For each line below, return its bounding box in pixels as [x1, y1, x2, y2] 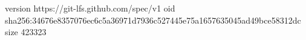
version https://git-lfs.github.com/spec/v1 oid [5, 2, 175, 14]
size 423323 [5, 25, 47, 38]
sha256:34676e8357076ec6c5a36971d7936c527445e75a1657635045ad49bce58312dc [5, 13, 301, 26]
